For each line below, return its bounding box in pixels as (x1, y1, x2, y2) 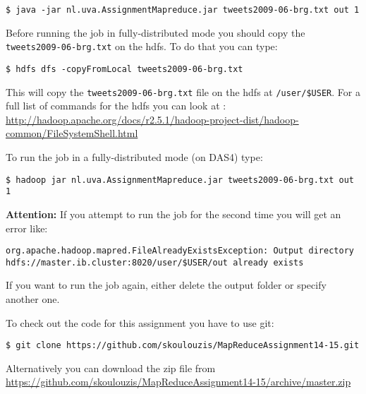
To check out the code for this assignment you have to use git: (6, 315, 274, 330)
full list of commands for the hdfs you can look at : (6, 98, 226, 113)
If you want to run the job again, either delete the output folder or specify (6, 277, 327, 292)
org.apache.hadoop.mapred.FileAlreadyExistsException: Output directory (6, 246, 354, 256)
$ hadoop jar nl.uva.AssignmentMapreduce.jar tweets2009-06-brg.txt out (6, 174, 354, 185)
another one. (6, 292, 60, 306)
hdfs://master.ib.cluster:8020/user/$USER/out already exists (6, 257, 304, 268)
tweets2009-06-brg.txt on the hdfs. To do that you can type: (6, 39, 278, 54)
